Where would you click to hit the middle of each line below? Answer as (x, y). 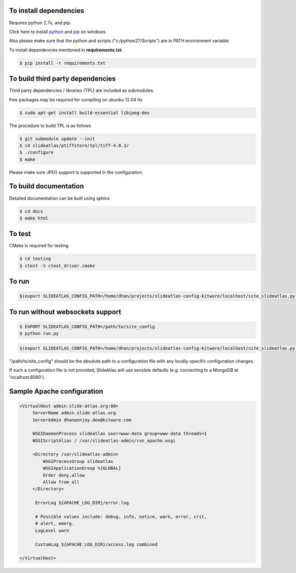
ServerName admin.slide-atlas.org (74, 413)
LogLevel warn (52, 530)
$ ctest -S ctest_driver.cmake (57, 265)
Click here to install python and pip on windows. (58, 32)
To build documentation (46, 186)
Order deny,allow (64, 475)
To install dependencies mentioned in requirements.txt (65, 50)
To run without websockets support (65, 312)
